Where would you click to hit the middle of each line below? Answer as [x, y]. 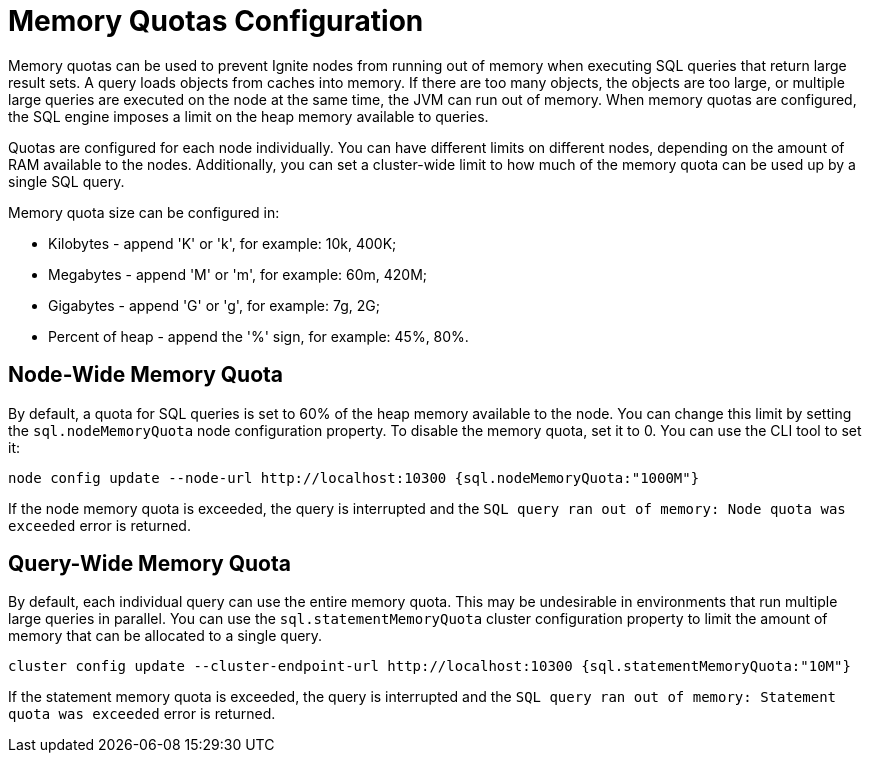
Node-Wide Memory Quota [146, 375]
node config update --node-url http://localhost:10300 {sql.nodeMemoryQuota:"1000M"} [354, 477]
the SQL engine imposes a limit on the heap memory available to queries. [248, 116]
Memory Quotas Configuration [216, 21]
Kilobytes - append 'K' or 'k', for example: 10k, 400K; [222, 243]
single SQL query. [66, 181]
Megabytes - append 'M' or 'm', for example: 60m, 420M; [238, 274]
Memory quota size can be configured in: [144, 212]
